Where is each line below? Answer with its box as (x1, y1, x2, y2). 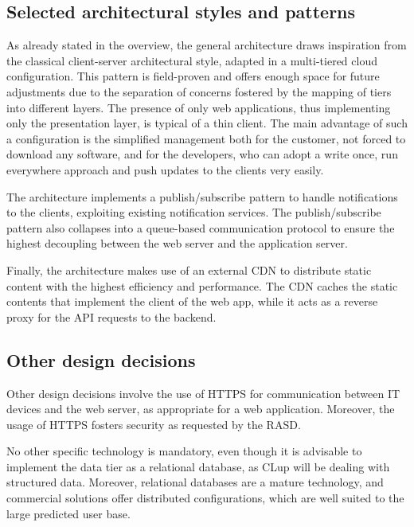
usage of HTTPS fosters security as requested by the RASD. (6, 416, 301, 432)
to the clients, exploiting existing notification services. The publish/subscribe (6, 204, 381, 221)
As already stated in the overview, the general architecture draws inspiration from (6, 37, 407, 53)
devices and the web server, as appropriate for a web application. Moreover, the (6, 400, 395, 417)
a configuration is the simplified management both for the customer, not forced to (6, 130, 406, 146)
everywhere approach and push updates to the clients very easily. (6, 161, 324, 178)
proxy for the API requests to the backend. (6, 308, 217, 325)
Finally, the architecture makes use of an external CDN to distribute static (6, 261, 372, 278)
